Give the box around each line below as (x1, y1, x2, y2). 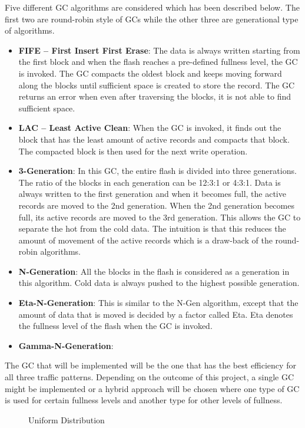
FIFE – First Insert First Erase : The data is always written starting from (18, 44, 300, 56)
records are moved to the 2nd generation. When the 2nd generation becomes (18, 199, 294, 211)
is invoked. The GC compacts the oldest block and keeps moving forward (18, 67, 282, 79)
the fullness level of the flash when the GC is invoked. (18, 320, 213, 332)
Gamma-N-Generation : (18, 339, 114, 351)
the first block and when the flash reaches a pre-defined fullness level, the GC (18, 55, 298, 68)
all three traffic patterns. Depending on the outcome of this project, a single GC (5, 371, 294, 383)
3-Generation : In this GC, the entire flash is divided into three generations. (18, 164, 297, 177)
